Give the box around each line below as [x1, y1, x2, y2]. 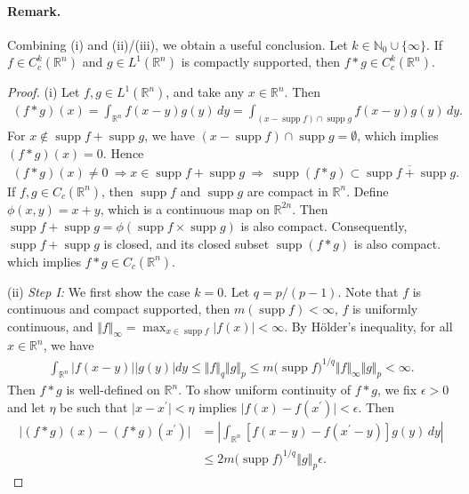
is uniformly [352, 299, 418, 318]
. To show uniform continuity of [178, 380, 352, 399]
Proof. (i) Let [7, 83, 80, 101]
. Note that [337, 282, 399, 300]
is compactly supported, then [181, 52, 340, 71]
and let [7, 398, 45, 416]
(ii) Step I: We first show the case [7, 282, 190, 300]
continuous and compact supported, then [7, 299, 230, 318]
